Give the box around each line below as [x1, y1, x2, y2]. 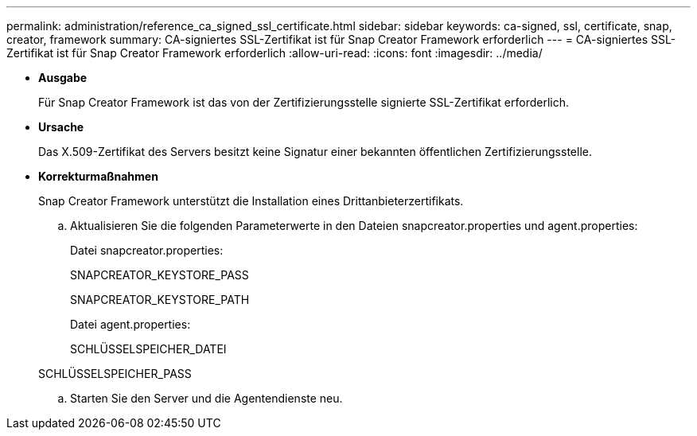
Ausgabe [38, 71, 88, 84]
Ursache [38, 120, 84, 134]
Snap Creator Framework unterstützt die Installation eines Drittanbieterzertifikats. [38, 194, 464, 208]
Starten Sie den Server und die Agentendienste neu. [70, 391, 343, 405]
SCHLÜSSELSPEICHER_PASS [38, 367, 192, 380]
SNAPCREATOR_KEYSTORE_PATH [70, 293, 250, 306]
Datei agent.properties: [70, 317, 191, 331]
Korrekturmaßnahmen [38, 169, 158, 183]
